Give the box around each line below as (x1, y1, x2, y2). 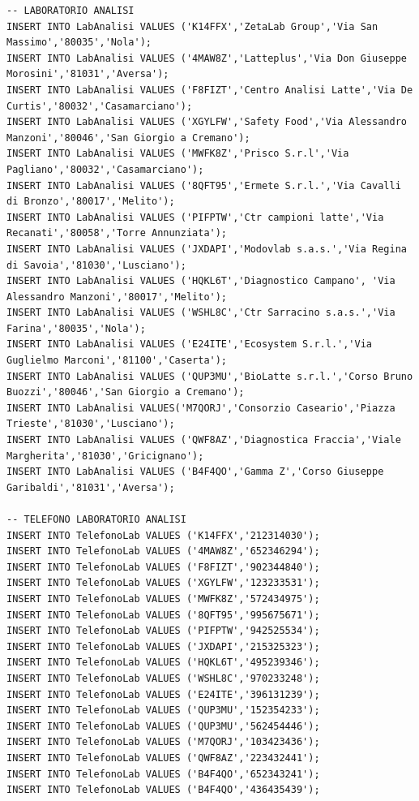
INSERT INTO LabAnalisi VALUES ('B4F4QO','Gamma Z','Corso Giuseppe (6, 466, 384, 478)
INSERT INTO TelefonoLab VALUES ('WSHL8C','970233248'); (6, 672, 320, 684)
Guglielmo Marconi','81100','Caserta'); (6, 355, 228, 367)
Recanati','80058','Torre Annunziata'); (6, 227, 228, 239)
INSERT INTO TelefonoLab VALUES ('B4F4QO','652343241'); (6, 768, 320, 780)
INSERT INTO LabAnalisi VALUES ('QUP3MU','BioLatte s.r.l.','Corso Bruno (6, 370, 413, 382)
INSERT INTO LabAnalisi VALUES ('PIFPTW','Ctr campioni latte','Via (6, 211, 384, 223)
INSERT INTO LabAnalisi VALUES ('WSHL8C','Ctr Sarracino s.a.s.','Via (6, 307, 395, 319)
